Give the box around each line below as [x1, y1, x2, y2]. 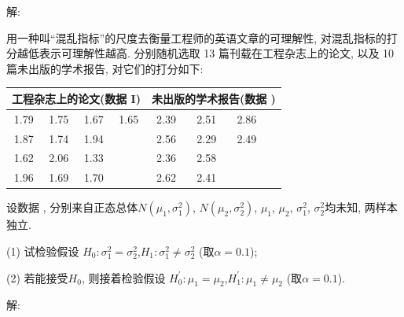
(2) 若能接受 [6, 269, 68, 286]
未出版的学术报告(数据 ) [151, 90, 276, 106]
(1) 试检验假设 [6, 242, 79, 259]
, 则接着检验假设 [81, 269, 166, 286]
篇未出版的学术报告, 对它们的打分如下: [6, 60, 204, 76]
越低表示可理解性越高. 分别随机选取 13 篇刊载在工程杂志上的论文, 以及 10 [17, 45, 395, 61]
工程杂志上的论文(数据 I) [12, 90, 141, 106]
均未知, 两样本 [325, 199, 398, 216]
